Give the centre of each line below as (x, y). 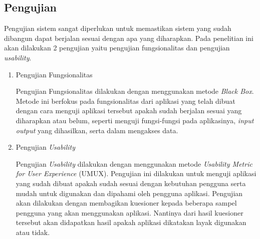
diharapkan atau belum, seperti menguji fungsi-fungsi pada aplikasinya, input (135, 120)
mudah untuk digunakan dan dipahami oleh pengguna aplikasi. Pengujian (129, 193)
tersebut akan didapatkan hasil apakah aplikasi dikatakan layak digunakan (131, 222)
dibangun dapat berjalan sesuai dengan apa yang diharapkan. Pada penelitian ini (129, 38)
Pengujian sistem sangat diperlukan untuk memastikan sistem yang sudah (118, 28)
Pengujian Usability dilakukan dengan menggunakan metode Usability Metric (134, 163)
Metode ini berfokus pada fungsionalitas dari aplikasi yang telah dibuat (125, 101)
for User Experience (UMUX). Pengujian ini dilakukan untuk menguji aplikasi (136, 173)
